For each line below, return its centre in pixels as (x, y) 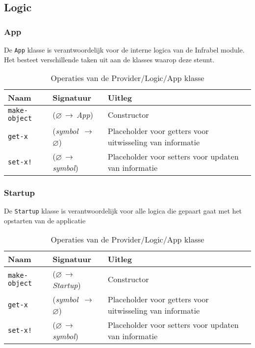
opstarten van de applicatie (45, 221)
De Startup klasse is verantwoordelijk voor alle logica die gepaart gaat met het (123, 211)
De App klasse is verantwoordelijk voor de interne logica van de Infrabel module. (124, 50)
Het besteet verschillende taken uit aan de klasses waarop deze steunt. (109, 59)
